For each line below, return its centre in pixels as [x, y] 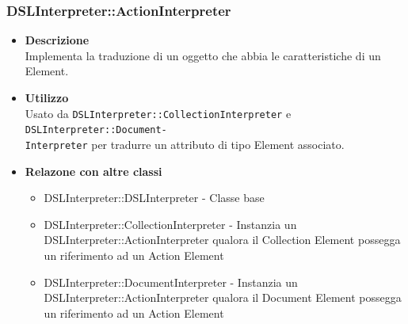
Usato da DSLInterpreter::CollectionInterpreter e [158, 113]
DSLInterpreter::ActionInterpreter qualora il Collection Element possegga [222, 240]
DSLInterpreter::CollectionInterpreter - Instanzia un [170, 224]
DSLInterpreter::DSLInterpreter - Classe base [154, 198]
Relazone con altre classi [93, 171]
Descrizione [57, 40]
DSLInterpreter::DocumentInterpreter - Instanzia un [171, 282]
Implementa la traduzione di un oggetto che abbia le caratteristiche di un [203, 55]
